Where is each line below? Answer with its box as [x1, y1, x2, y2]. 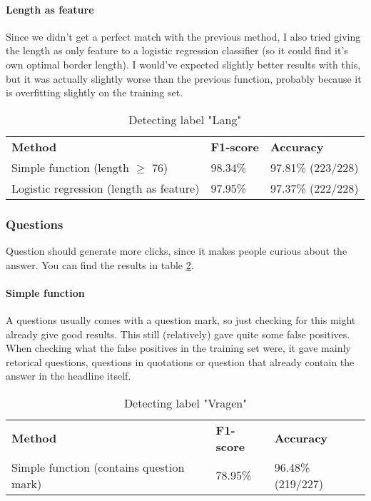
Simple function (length [11, 158, 129, 176]
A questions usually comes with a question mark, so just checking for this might [6, 312, 356, 327]
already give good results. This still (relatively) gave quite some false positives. [6, 326, 350, 341]
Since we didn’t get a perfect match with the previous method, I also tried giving [6, 29, 361, 44]
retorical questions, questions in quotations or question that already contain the [6, 354, 355, 369]
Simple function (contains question [11, 458, 185, 475]
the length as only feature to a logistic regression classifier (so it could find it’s [6, 43, 348, 58]
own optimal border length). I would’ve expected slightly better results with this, [6, 56, 361, 71]
